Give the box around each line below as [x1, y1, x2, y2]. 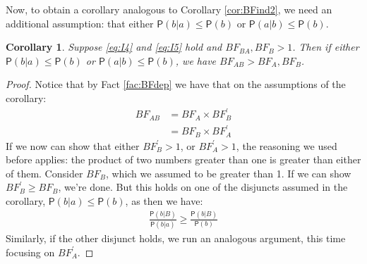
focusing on [6, 244, 55, 259]
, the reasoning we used [236, 138, 337, 153]
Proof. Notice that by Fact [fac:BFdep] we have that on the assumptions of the [6, 77, 346, 92]
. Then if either [292, 39, 359, 54]
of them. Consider [6, 165, 83, 180]
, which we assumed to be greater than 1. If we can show [105, 165, 351, 180]
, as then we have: [125, 193, 203, 208]
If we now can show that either [6, 138, 140, 153]
